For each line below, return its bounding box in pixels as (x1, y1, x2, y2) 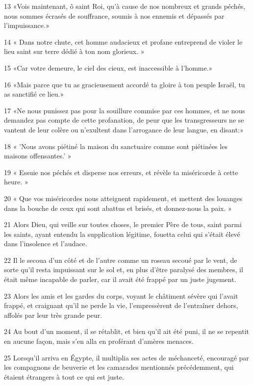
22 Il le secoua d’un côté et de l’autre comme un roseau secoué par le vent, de (4, 255, 237, 265)
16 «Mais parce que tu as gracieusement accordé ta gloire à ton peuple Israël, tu (4, 79, 245, 89)
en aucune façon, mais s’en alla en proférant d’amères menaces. (4, 336, 194, 346)
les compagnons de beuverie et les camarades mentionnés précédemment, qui (4, 362, 234, 372)
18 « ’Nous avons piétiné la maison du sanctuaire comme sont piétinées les (4, 141, 228, 151)
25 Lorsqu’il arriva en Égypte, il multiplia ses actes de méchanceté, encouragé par (4, 352, 249, 362)
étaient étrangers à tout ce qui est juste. (4, 371, 124, 382)
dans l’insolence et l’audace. (4, 238, 87, 249)
